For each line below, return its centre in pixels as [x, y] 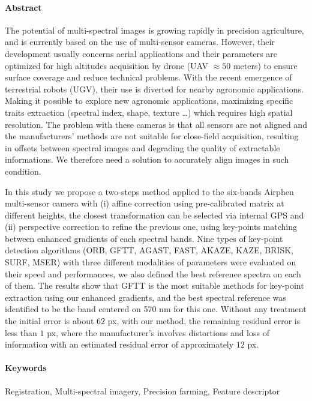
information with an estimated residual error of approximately [119, 344]
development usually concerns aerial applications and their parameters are [141, 53]
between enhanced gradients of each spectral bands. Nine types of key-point [144, 238]
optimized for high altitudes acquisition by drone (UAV [106, 65]
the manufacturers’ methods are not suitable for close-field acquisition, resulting [152, 136]
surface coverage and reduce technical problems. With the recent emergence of [148, 77]
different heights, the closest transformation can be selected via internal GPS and [154, 215]
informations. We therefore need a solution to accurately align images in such [147, 159]
